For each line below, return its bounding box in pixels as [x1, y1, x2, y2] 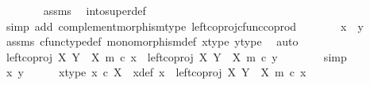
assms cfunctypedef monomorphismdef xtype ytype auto [6, 33, 299, 50]
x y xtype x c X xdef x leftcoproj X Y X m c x [6, 64, 306, 80]
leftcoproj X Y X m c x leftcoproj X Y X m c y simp [6, 48, 347, 65]
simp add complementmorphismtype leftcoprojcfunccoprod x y [6, 17, 364, 34]
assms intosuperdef [43, 2, 146, 18]
